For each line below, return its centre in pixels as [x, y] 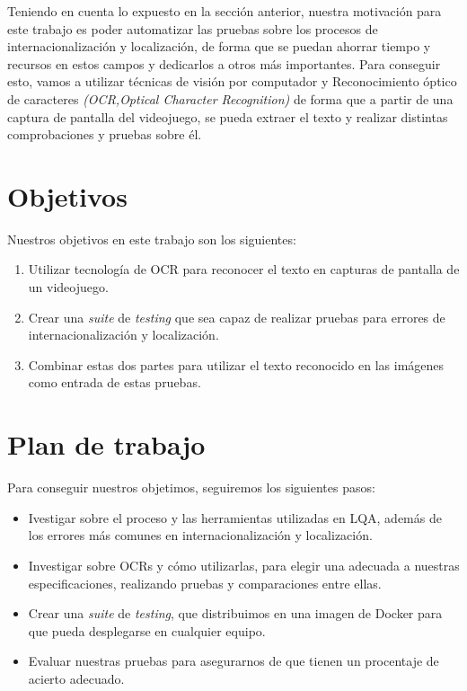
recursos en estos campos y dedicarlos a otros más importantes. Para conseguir [224, 63]
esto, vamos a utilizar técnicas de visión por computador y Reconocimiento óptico [232, 81]
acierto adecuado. [76, 678]
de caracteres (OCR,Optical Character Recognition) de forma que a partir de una [230, 98]
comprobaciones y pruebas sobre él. [105, 134]
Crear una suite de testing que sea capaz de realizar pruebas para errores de [237, 317]
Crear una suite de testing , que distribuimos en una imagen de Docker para [235, 613]
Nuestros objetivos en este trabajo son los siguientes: [152, 239]
